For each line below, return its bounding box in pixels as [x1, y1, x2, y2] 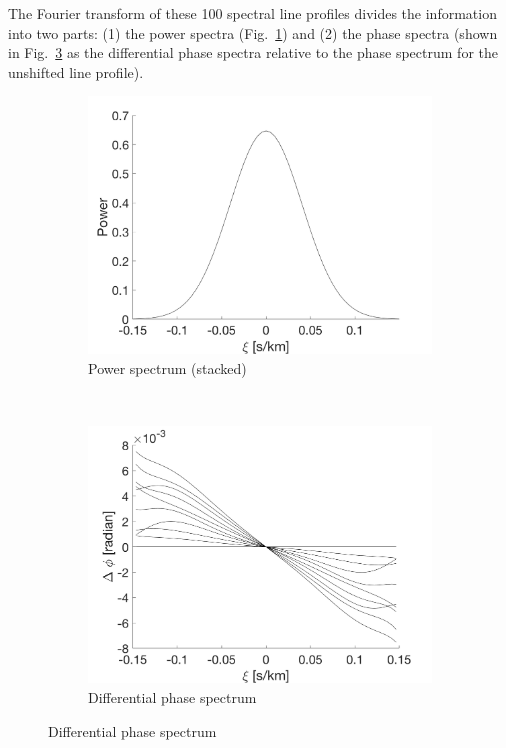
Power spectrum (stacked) [88, 357, 247, 378]
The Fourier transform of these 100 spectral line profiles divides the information [8, 3, 497, 23]
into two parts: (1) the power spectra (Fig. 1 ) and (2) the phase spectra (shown [8, 22, 498, 43]
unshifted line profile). [8, 61, 144, 82]
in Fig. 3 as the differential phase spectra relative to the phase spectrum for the [8, 42, 498, 63]
